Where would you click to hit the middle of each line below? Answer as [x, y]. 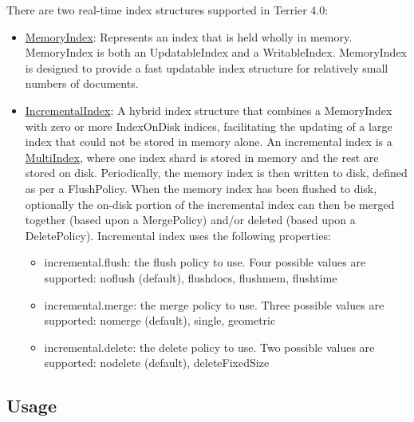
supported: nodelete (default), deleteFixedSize [157, 363]
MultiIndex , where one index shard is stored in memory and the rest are [202, 157]
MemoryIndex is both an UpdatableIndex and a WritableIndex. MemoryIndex [216, 52]
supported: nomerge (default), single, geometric [160, 320]
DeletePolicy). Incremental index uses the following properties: [178, 235]
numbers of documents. [82, 83]
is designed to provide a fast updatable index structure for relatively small [207, 67]
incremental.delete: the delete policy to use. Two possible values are [209, 347]
